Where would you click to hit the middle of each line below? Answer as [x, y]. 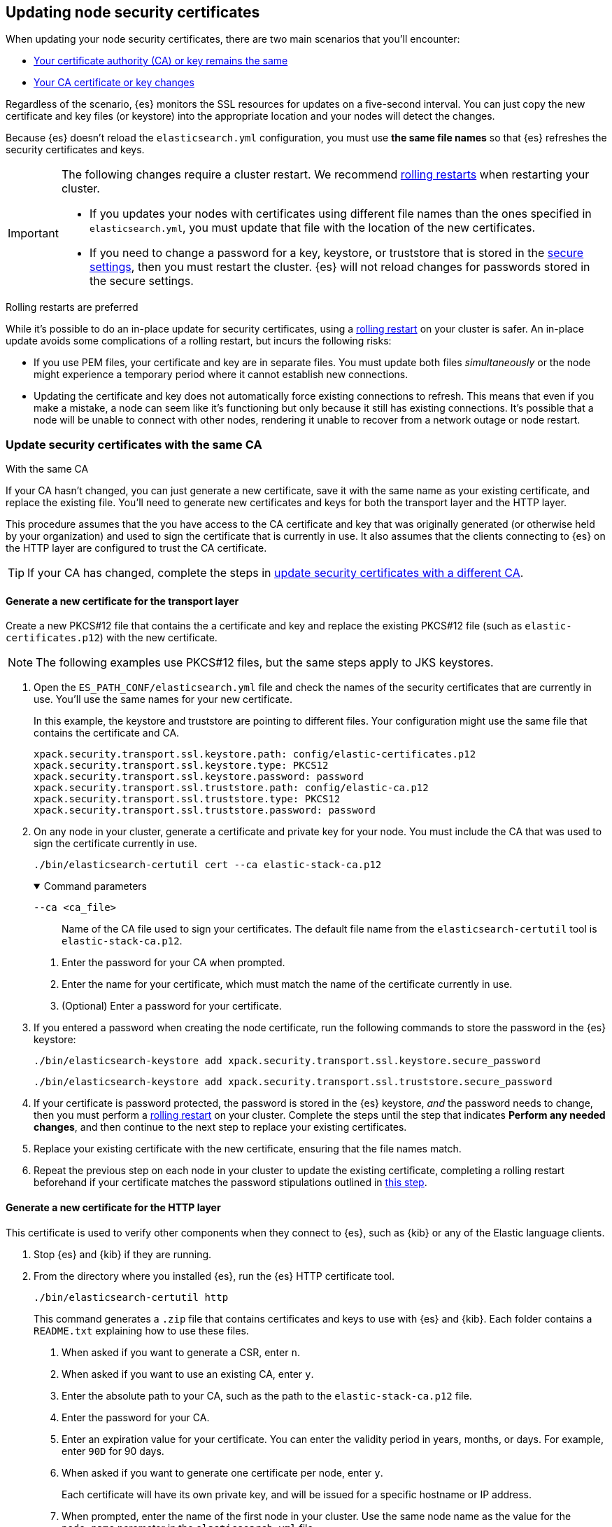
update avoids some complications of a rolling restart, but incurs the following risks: [199, 341]
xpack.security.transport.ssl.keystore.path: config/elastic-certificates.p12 [255, 754]
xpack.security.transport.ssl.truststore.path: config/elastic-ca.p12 [231, 788]
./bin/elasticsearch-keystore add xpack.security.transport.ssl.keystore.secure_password [287, 1061]
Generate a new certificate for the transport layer [122, 601]
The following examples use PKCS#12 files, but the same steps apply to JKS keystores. [265, 663]
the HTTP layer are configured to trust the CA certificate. [136, 548]
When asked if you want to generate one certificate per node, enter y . [222, 1472]
